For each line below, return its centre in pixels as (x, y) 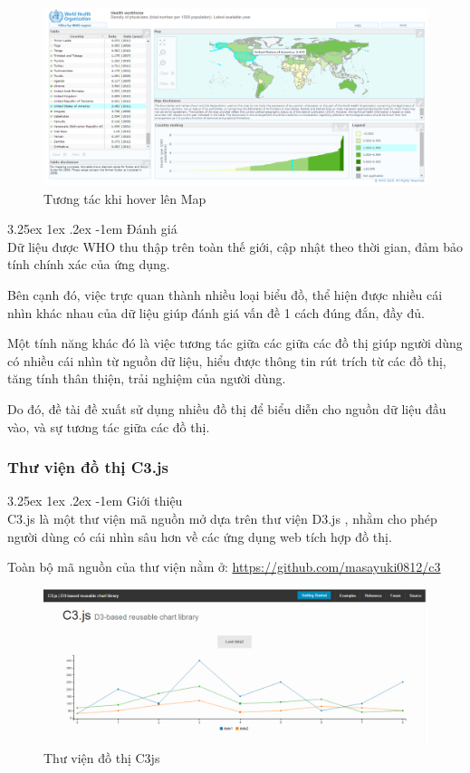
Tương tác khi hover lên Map (125, 198)
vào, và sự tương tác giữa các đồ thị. (109, 426)
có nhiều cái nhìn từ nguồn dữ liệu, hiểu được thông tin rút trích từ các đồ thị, (227, 360)
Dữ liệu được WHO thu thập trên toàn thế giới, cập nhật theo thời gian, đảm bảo (235, 246)
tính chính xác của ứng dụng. (89, 264)
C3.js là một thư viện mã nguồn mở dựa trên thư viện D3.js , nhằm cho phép (222, 519)
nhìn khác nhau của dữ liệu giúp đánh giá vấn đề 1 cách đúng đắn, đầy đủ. (216, 312)
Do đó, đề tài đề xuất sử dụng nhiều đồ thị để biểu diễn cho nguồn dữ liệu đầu (227, 409)
